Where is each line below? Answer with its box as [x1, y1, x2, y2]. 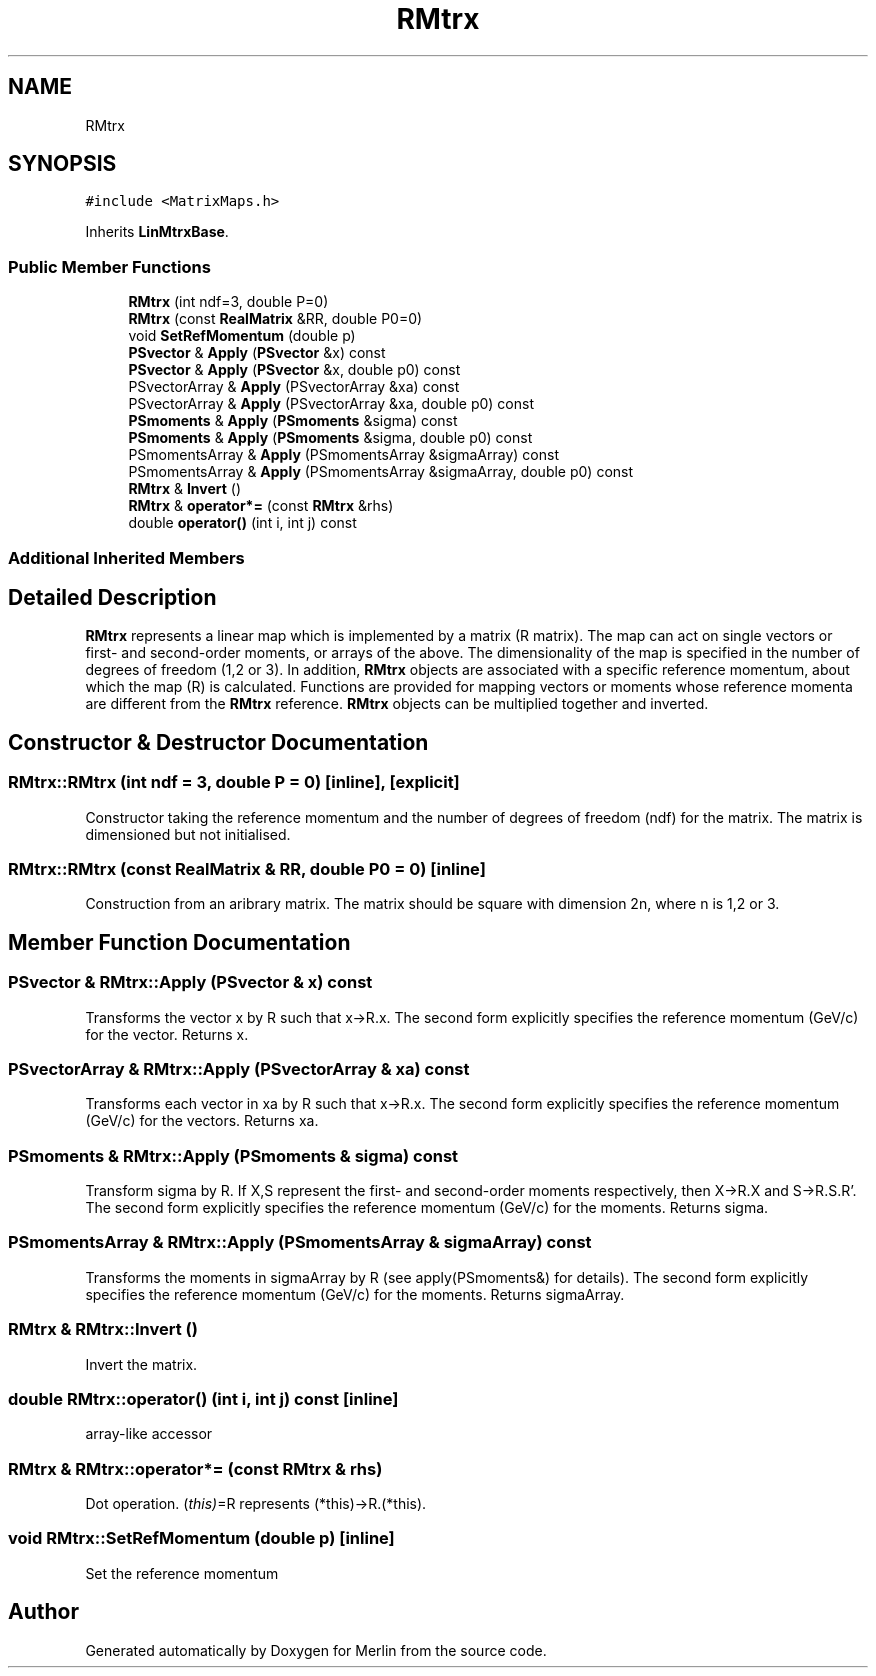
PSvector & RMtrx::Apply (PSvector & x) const [8, 972, 373, 993]
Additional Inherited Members [8, 547, 245, 568]
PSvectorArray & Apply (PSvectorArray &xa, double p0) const [128, 395, 534, 413]
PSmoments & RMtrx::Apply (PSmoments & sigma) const [8, 1145, 459, 1166]
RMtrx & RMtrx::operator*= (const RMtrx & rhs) [8, 1458, 383, 1479]
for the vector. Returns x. [85, 1025, 249, 1043]
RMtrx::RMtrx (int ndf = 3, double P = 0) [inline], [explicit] [8, 772, 460, 793]
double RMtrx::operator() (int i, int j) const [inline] [8, 1388, 399, 1409]
